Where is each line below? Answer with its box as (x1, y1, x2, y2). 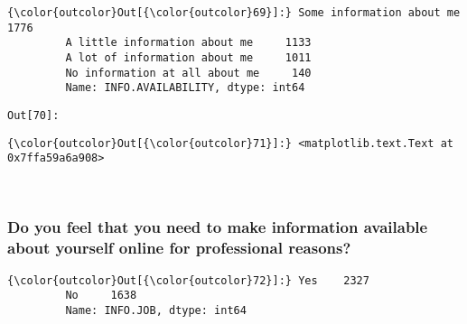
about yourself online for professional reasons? (7, 236, 351, 259)
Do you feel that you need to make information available (7, 216, 428, 238)
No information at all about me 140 (65, 66, 312, 79)
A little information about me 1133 (65, 36, 312, 50)
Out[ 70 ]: (7, 108, 60, 122)
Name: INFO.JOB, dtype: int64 (65, 303, 247, 317)
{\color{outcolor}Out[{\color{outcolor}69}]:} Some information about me (7, 6, 461, 19)
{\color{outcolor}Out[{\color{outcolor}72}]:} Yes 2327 (7, 273, 369, 287)
